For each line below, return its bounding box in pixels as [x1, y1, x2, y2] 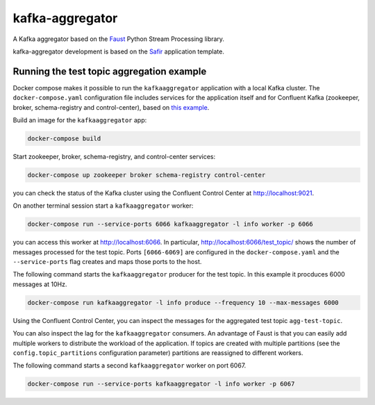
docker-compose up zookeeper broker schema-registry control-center [27, 171, 266, 179]
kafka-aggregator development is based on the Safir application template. [12, 47, 225, 56]
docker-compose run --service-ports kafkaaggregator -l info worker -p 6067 [27, 380, 295, 388]
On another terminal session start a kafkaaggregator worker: [12, 201, 194, 210]
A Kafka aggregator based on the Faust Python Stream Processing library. [12, 35, 225, 43]
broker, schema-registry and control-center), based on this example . [12, 103, 210, 111]
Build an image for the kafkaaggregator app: [12, 116, 147, 124]
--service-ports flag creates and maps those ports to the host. [12, 258, 202, 266]
